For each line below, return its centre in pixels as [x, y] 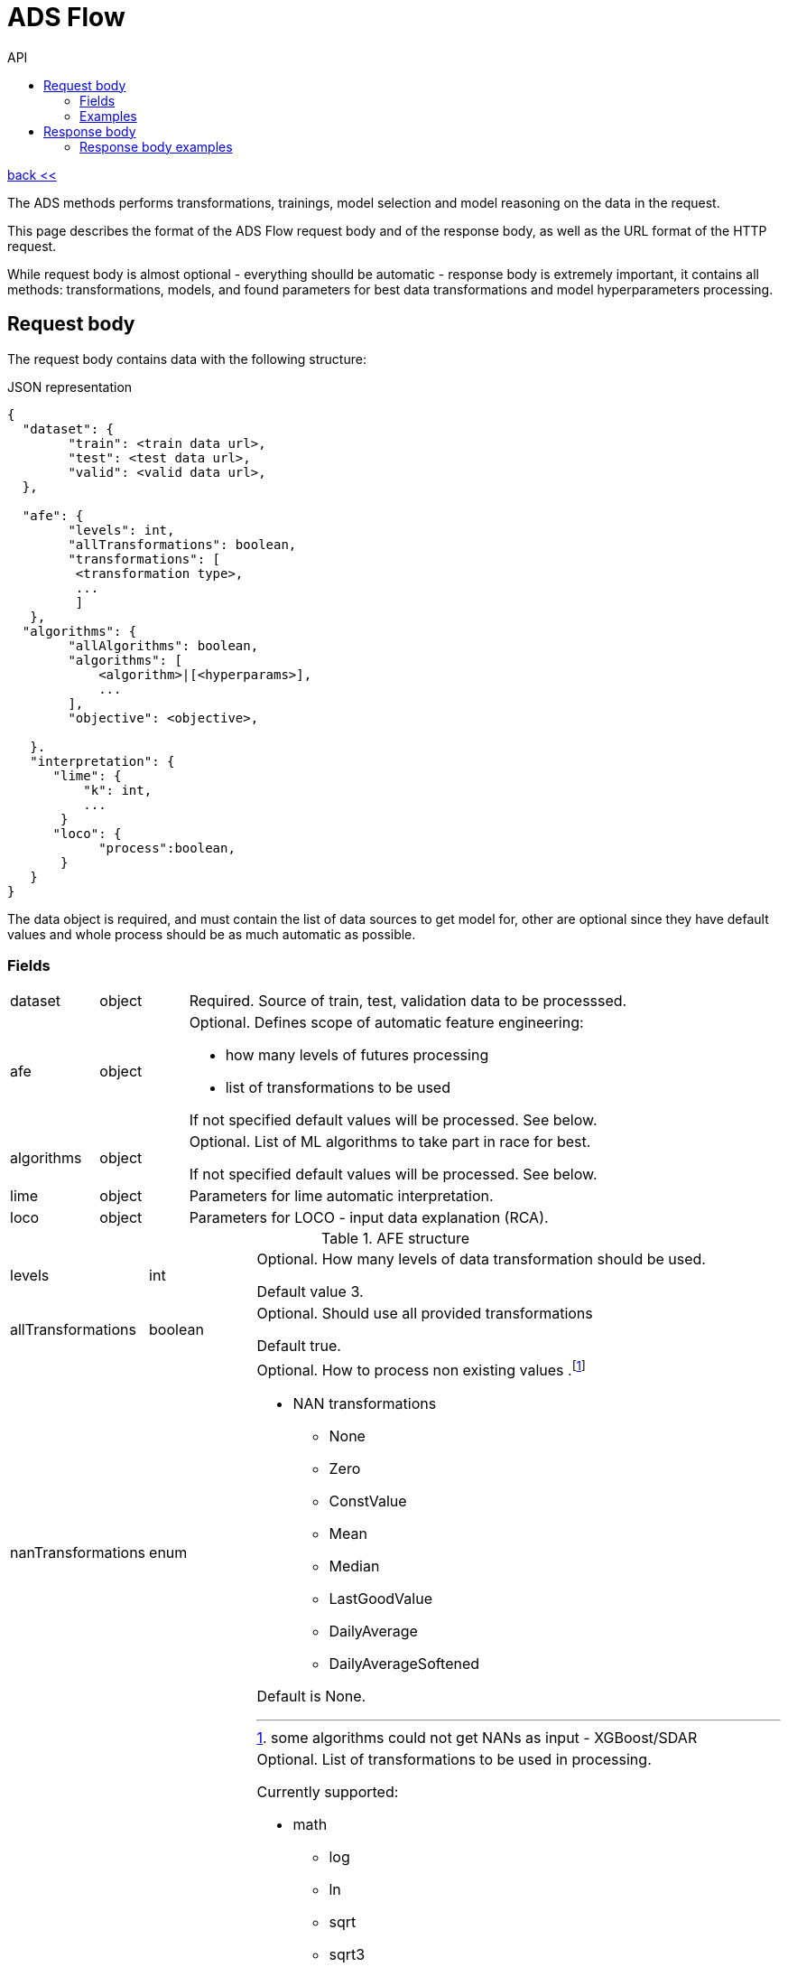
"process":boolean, [167, 848]
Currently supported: [328, 1791]
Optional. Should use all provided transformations [425, 1314]
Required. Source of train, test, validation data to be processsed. [408, 1001]
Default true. [299, 1346]
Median [354, 1566]
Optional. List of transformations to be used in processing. [454, 1759]
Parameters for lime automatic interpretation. [341, 1196]
